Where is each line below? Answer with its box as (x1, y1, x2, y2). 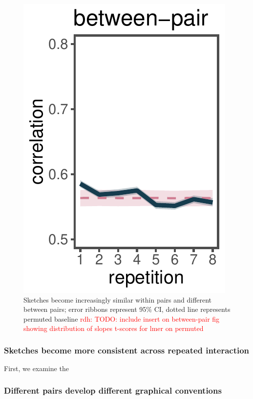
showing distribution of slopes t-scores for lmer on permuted (23, 323, 204, 333)
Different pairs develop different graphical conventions (4, 384, 222, 396)
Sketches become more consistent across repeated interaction (4, 344, 250, 356)
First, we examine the (4, 363, 69, 374)
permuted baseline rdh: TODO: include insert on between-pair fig (23, 313, 220, 324)
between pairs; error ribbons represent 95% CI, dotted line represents (23, 304, 231, 314)
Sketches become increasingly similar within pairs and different (23, 294, 212, 305)
